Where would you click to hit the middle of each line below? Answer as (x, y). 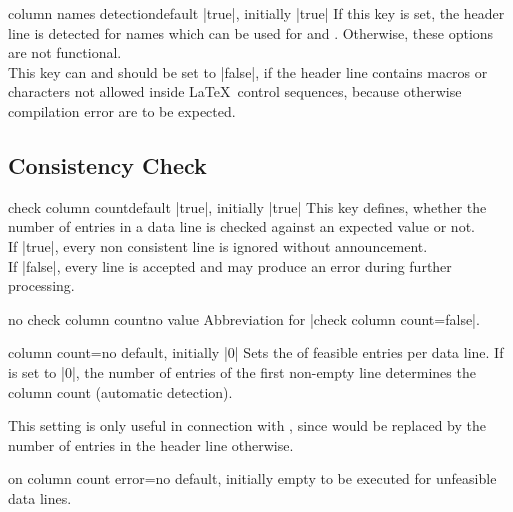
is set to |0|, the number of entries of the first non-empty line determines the (242, 371)
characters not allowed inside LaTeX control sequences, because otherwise (235, 91)
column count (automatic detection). (120, 391)
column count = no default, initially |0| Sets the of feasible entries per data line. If (256, 352)
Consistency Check (107, 164)
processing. (41, 285)
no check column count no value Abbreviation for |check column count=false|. (244, 318)
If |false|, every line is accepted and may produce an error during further (230, 265)
